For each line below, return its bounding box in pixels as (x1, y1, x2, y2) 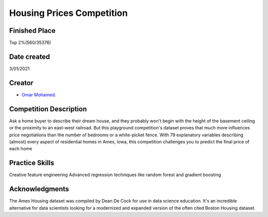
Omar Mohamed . (21, 92, 57, 98)
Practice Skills (9, 159, 55, 167)
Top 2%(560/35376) (9, 40, 52, 46)
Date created (9, 52, 50, 61)
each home (9, 146, 32, 152)
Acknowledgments (9, 185, 69, 194)
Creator (9, 79, 34, 87)
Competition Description (9, 105, 87, 113)
